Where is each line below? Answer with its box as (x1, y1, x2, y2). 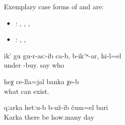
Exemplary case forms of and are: (4, 1, 104, 11)
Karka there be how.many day (4, 111, 94, 122)
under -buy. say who (4, 60, 64, 70)
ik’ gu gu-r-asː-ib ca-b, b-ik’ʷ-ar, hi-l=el (4, 50, 122, 60)
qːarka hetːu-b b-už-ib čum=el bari (4, 102, 108, 112)
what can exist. (4, 86, 50, 96)
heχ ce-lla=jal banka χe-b (4, 76, 79, 86)
